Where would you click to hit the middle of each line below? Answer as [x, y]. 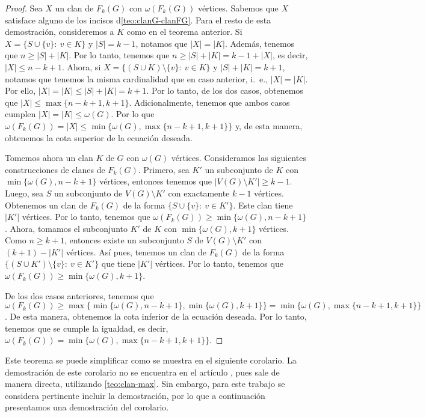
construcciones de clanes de [55, 169]
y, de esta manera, [269, 125]
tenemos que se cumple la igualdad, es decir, [87, 328]
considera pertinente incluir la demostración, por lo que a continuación [135, 395]
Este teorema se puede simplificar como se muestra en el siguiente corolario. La [151, 360]
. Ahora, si [81, 66]
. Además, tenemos [260, 43]
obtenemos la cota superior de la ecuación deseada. [99, 137]
